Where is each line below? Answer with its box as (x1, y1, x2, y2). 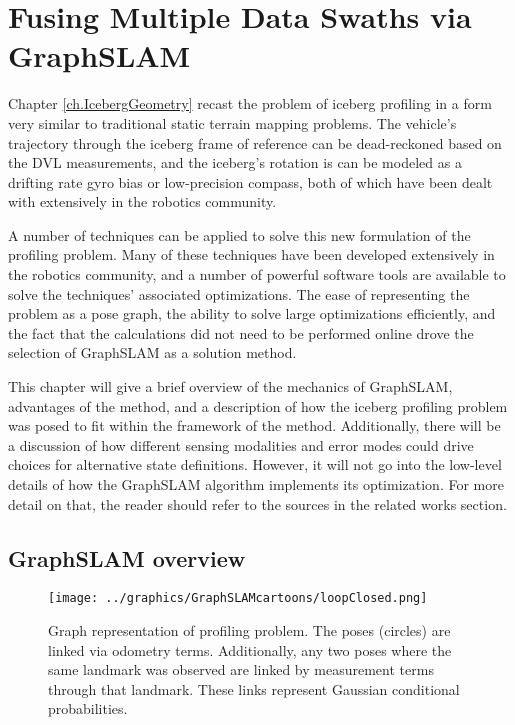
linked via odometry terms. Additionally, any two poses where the (48, 639, 452, 660)
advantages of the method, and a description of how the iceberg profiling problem (8, 395, 508, 416)
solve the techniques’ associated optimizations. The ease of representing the (8, 283, 470, 304)
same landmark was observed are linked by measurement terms (48, 659, 434, 680)
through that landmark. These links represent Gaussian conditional (48, 678, 460, 699)
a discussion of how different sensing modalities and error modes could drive (8, 434, 474, 455)
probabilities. (48, 698, 128, 719)
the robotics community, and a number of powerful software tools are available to (8, 264, 506, 285)
